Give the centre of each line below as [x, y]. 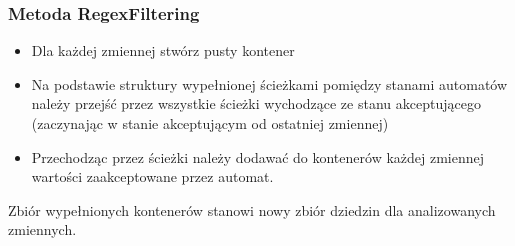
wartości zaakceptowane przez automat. [152, 176]
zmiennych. [42, 229]
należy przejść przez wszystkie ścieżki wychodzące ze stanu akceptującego [256, 103]
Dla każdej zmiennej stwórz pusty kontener [163, 50]
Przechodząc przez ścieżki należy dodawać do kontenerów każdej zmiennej [258, 156]
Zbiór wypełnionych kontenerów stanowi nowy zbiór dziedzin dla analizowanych [252, 209]
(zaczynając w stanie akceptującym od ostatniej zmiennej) [210, 123]
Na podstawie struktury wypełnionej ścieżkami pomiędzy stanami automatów [269, 83]
